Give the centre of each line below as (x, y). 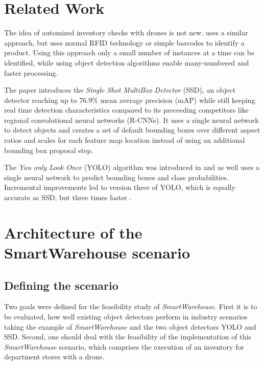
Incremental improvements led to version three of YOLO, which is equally (120, 187)
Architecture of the (73, 232)
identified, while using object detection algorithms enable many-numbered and (127, 62)
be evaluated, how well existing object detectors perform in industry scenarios (126, 316)
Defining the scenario (61, 285)
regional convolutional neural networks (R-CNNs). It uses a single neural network (131, 120)
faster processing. (31, 72)
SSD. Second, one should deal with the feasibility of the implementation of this (128, 337)
